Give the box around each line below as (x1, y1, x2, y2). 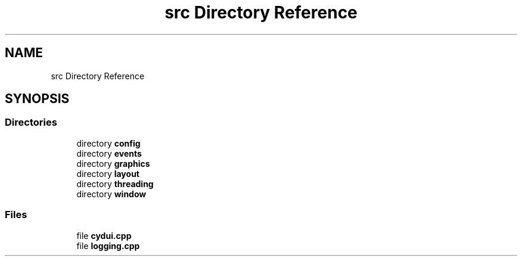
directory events (76, 148, 142, 159)
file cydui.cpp (76, 230, 132, 241)
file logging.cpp (76, 240, 140, 251)
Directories (5, 116, 57, 129)
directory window (76, 188, 147, 199)
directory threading (76, 178, 154, 189)
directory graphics (76, 158, 150, 169)
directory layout (76, 168, 139, 179)
